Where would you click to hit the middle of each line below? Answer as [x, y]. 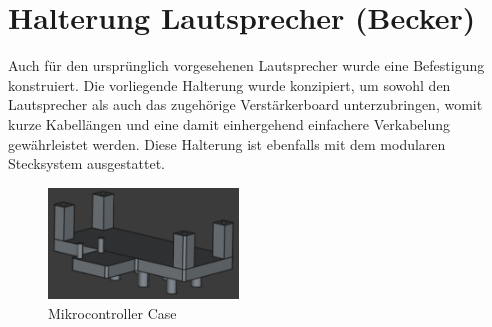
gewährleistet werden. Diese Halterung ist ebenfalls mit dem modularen [227, 143]
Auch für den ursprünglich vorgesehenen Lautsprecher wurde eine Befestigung [246, 65]
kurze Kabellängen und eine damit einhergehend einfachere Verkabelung [229, 123]
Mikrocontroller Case [112, 312]
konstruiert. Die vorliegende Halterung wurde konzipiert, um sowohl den [229, 84]
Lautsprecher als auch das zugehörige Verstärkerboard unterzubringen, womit [245, 104]
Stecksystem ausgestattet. [86, 163]
